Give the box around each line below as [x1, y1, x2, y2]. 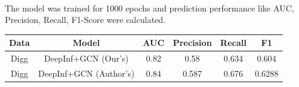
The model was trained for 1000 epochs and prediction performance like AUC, [5, 1, 295, 14]
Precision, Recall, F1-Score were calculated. [5, 13, 166, 26]
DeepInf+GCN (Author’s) [38, 66, 135, 79]
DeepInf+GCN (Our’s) [43, 52, 129, 65]
